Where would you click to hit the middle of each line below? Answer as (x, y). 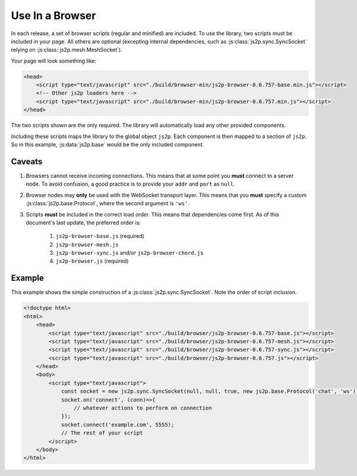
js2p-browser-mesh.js (87, 245)
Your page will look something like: (54, 61)
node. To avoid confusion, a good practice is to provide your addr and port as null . (130, 184)
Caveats (27, 162)
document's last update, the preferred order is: (83, 223)
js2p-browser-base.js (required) (100, 236)
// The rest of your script (102, 433)
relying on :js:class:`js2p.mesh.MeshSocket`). (67, 50)
